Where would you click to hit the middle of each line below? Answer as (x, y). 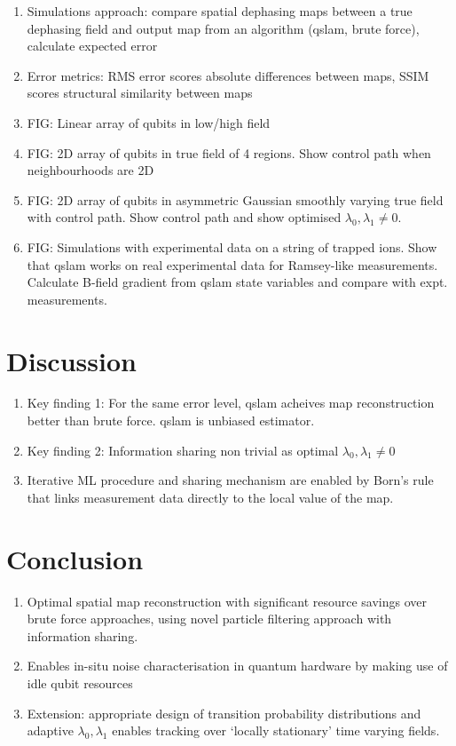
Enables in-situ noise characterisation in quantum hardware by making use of (237, 666)
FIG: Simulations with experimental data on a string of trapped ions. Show (232, 246)
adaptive (50, 730)
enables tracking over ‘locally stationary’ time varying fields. (276, 730)
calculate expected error (92, 46)
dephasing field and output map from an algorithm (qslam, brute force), (223, 28)
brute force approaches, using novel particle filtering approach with (209, 619)
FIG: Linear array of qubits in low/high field (149, 122)
